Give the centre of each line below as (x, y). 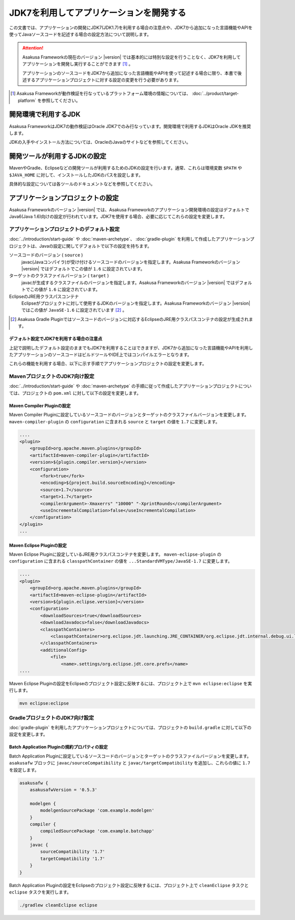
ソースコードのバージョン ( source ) (46, 255)
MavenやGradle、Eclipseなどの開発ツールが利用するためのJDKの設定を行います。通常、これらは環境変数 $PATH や (126, 168)
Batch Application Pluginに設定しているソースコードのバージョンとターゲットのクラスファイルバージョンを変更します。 (130, 756)
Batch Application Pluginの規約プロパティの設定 (59, 747)
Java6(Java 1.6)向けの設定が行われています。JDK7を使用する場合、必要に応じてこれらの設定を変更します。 (118, 217)
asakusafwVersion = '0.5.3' (64, 790)
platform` (27, 100)
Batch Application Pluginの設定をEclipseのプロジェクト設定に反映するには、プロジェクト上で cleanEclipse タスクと (129, 885)
